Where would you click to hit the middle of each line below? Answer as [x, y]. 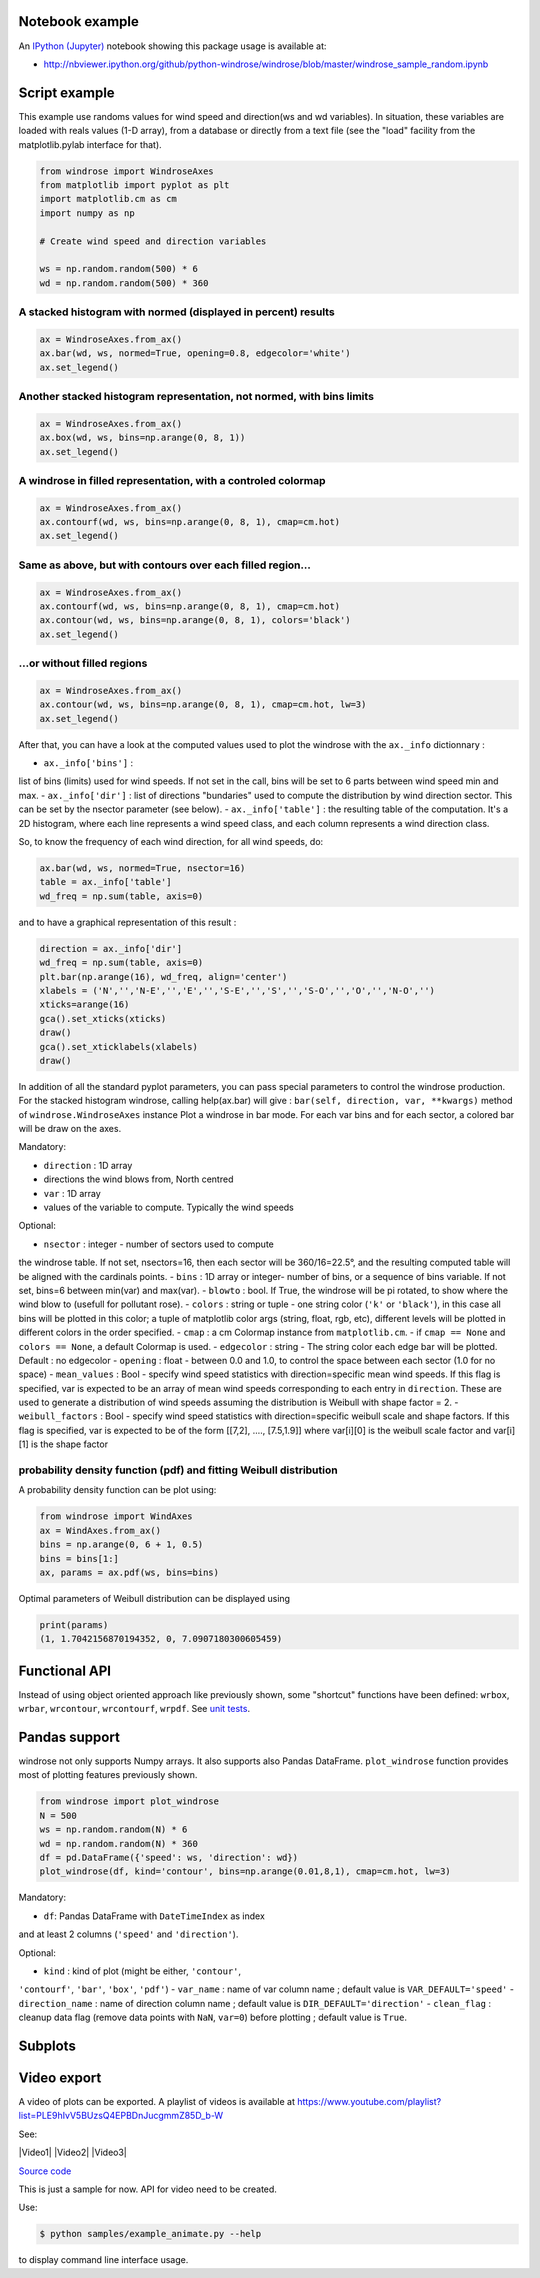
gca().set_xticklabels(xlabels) [119, 1046]
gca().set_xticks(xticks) [103, 1018]
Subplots [47, 2045]
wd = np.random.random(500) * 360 [124, 283]
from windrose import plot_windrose [129, 1801]
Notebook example [79, 21]
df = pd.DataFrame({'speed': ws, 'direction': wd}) [169, 1858]
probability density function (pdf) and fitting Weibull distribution [178, 1470]
